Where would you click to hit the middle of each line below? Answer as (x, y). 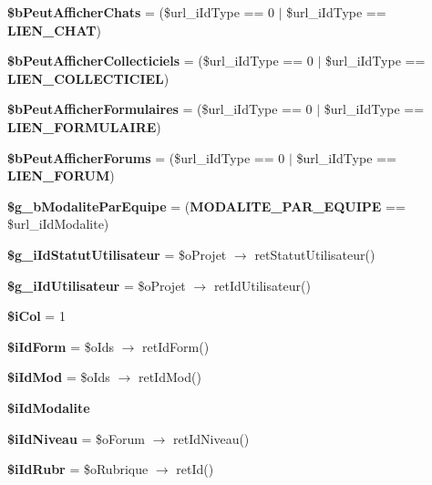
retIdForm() (176, 346)
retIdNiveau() (211, 438)
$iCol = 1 (36, 316)
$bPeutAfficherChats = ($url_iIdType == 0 (141, 12)
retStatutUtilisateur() (315, 254)
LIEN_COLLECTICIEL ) (88, 78)
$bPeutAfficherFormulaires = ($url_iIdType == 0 (160, 109)
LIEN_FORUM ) (61, 175)
